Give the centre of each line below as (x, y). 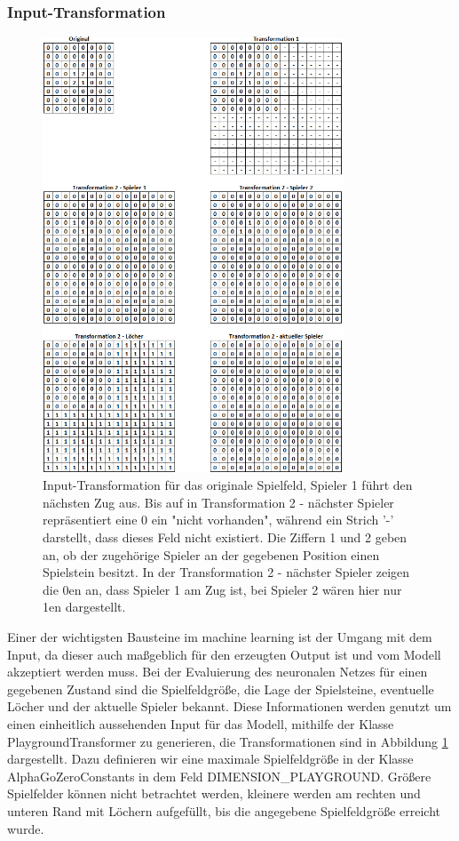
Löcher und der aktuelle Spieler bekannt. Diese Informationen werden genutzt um (229, 706)
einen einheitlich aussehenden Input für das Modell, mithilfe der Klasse (201, 724)
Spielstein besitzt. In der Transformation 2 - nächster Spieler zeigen (226, 572)
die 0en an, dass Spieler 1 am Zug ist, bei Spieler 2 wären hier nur (222, 589)
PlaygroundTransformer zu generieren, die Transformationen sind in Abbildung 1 (228, 741)
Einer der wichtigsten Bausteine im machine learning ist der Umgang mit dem (220, 637)
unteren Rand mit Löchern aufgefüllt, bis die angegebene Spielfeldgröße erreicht (224, 810)
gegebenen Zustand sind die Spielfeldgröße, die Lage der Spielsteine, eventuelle (221, 689)
